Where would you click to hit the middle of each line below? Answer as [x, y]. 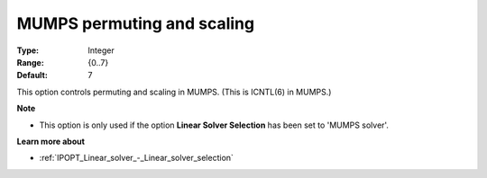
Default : [32, 76]
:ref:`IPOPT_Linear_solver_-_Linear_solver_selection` [137, 158]
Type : [28, 50]
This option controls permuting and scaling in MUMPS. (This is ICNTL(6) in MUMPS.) [174, 92]
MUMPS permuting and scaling [136, 23]
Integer [101, 50]
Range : [30, 62]
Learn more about [51, 141]
